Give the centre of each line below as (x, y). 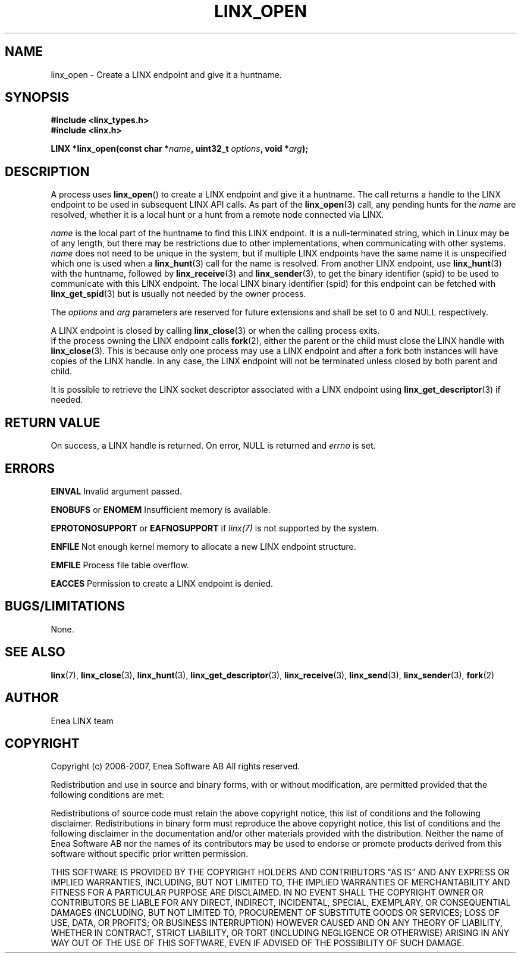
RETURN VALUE (53, 422)
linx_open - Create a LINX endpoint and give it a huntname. (166, 74)
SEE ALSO (35, 652)
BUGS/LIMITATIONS (65, 606)
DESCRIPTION (47, 171)
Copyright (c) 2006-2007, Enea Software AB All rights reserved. (175, 766)
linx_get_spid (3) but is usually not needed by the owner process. (178, 294)
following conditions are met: (107, 795)
